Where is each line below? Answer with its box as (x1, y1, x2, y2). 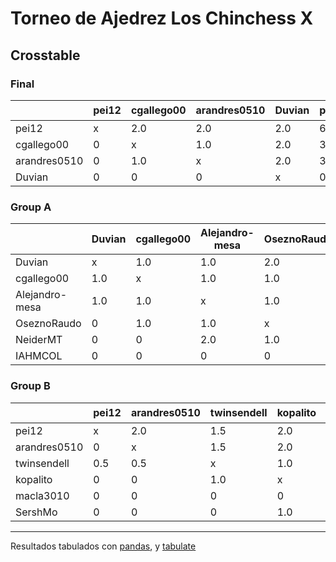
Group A (10, 200, 52, 214)
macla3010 (15, 488, 70, 502)
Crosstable (10, 47, 81, 64)
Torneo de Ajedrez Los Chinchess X (10, 7, 314, 30)
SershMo (15, 505, 58, 519)
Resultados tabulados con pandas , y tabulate (10, 540, 197, 552)
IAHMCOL (15, 349, 63, 363)
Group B (10, 379, 51, 393)
